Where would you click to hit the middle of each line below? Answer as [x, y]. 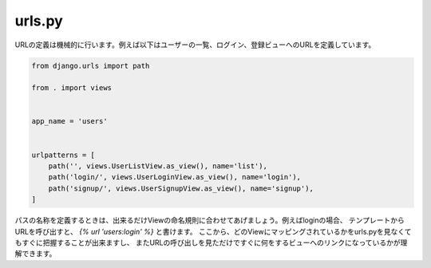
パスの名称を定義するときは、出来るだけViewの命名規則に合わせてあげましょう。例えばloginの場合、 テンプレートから [210, 220]
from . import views [71, 88]
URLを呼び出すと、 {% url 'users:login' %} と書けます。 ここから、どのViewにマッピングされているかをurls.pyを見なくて [213, 231]
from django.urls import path [91, 65]
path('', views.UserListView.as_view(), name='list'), [158, 166]
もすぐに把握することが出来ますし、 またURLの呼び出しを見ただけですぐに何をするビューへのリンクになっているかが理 [211, 242]
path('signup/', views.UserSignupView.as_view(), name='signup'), [181, 188]
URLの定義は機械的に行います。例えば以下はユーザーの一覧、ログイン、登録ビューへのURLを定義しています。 [195, 45]
